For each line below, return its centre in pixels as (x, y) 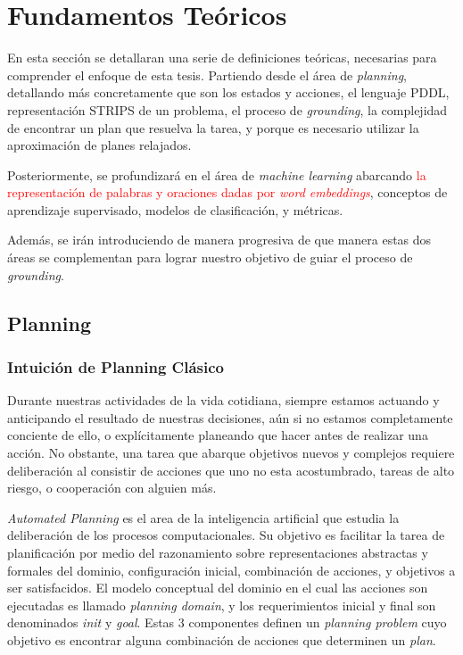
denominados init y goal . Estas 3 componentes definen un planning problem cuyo (227, 622)
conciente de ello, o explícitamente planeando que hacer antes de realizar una (218, 435)
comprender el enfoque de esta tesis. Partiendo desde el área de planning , (207, 75)
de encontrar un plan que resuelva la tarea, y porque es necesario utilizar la (213, 127)
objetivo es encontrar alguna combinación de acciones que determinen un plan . (222, 639)
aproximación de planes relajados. (99, 145)
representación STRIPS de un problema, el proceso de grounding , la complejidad (227, 109)
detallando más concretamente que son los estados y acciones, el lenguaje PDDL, (228, 92)
